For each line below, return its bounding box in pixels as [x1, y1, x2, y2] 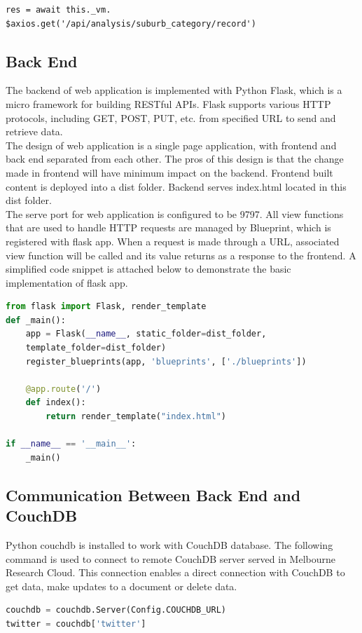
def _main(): [6, 315, 66, 325]
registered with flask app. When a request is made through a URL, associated [6, 233, 340, 248]
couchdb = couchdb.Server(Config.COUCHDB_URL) [6, 605, 227, 615]
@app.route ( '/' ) [25, 383, 102, 394]
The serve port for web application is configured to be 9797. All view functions [6, 206, 344, 221]
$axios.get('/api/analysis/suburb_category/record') [6, 18, 256, 29]
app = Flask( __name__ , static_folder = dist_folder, [25, 329, 267, 339]
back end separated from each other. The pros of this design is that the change [6, 151, 344, 166]
